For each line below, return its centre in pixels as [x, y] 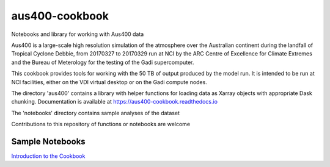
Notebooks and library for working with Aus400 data [78, 34]
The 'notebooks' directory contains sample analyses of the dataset [96, 113]
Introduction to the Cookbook [48, 156]
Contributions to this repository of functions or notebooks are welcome [101, 124]
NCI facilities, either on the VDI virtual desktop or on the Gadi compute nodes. [109, 82]
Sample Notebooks [48, 141]
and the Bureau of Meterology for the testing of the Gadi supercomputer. [103, 62]
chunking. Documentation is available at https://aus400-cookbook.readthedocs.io [115, 102]
